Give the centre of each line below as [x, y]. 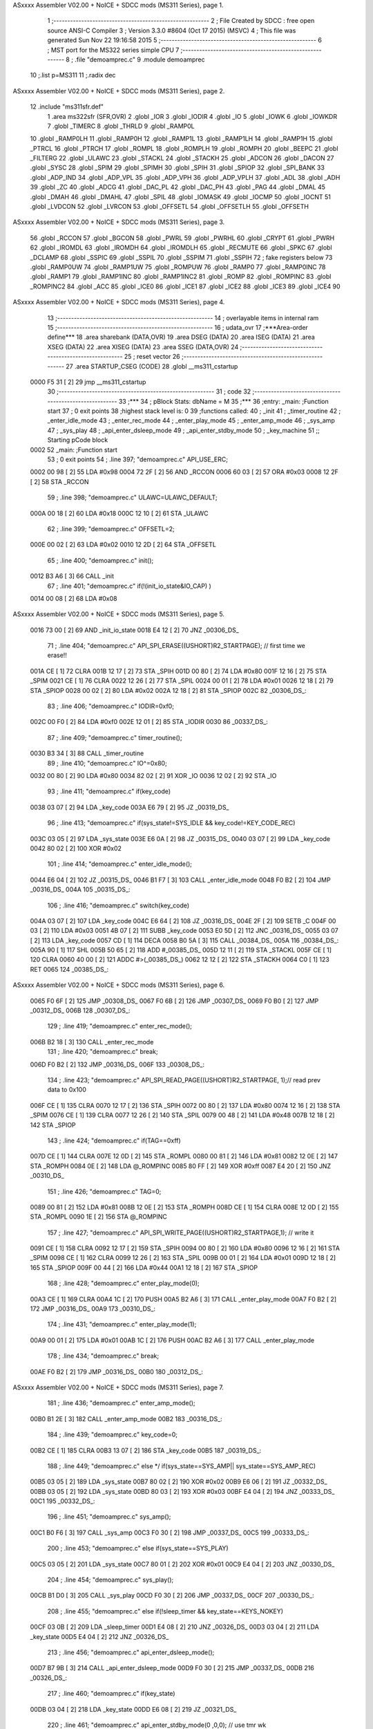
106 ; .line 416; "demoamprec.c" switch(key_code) [118, 905]
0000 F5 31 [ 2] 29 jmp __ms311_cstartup [88, 382]
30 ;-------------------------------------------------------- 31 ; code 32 [149, 391]
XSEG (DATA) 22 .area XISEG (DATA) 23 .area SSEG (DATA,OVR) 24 [143, 346]
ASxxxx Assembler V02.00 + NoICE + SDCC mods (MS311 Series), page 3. [119, 222]
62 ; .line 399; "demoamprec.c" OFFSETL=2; [111, 528]
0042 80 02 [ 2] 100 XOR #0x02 [76, 848]
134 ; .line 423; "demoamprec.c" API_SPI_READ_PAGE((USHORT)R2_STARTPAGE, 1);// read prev [184, 1080]
